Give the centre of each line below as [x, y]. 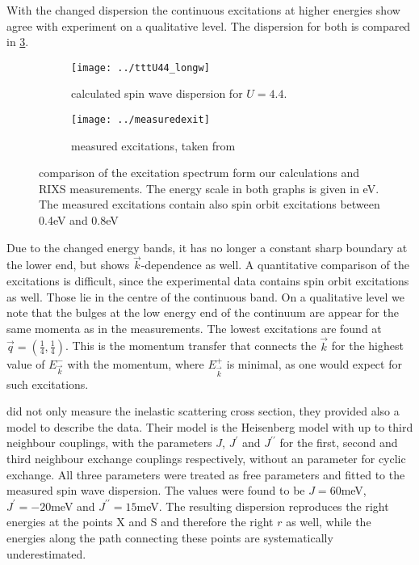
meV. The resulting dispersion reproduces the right [263, 506]
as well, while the [329, 522]
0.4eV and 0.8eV [79, 220]
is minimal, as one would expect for [314, 363]
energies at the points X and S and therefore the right [140, 522]
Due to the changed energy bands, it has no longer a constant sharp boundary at [207, 247]
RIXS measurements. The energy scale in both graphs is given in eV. [209, 188]
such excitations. [48, 384]
